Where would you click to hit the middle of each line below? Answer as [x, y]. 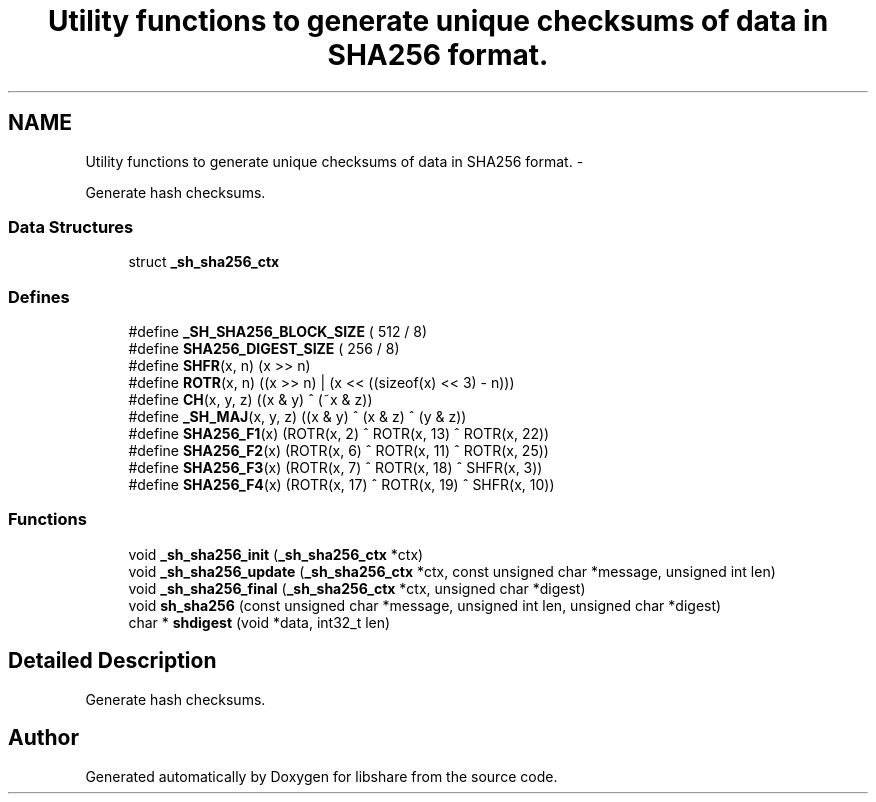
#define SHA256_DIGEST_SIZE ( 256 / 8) [264, 349]
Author [43, 738]
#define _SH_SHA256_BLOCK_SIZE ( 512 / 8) [278, 332]
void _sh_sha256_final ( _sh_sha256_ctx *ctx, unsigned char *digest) [357, 588]
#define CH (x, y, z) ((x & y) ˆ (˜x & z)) [250, 400]
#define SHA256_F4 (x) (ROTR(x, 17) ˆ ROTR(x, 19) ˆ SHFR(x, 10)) [341, 485]
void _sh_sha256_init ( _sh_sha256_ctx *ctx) [276, 554]
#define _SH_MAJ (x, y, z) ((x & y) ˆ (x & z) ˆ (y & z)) [297, 417]
